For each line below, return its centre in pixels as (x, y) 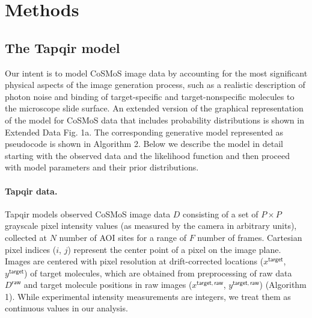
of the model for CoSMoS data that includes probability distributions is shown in (154, 120)
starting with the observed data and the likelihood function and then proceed (147, 155)
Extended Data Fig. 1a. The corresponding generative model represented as (144, 132)
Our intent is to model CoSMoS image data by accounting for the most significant (156, 73)
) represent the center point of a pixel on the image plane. (174, 249)
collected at (26, 237)
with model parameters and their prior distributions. (102, 167)
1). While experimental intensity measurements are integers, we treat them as (148, 296)
